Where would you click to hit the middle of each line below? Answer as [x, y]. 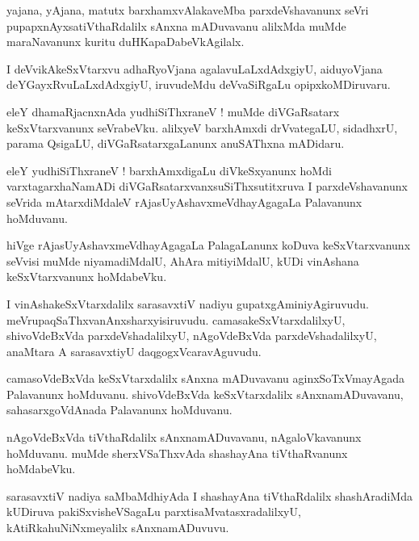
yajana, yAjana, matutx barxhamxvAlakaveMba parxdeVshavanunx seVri [188, 10]
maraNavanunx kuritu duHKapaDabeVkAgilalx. [126, 42]
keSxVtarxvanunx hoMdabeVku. [87, 277]
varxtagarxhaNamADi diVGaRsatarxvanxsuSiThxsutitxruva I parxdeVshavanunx [207, 186]
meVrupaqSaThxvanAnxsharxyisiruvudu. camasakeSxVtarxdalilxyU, [176, 319]
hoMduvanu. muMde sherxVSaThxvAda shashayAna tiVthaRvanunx [177, 453]
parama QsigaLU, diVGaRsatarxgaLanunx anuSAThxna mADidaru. [176, 143]
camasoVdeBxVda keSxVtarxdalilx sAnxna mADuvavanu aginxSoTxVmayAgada [205, 378]
